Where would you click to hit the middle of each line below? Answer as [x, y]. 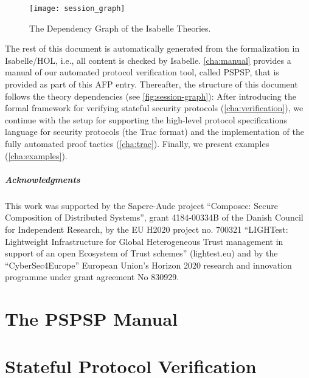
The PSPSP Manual [92, 319]
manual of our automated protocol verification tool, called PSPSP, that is [142, 72]
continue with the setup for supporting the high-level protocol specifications [146, 119]
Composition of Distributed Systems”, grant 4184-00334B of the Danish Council [154, 217]
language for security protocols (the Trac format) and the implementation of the [154, 132]
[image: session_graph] [77, 9]
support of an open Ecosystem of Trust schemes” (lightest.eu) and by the [141, 253]
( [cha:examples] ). [36, 155]
